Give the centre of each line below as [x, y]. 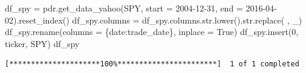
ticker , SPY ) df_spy [42, 43]
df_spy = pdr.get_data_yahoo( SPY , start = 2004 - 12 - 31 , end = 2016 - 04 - [141, 8]
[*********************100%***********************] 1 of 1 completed [152, 64]
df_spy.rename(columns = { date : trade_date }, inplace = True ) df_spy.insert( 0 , [152, 32]
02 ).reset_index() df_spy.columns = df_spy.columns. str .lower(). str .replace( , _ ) [154, 20]
